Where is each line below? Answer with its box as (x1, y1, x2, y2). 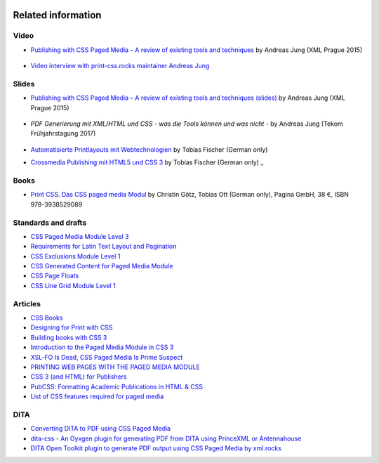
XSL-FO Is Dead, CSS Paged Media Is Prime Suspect (30, 353, 183, 361)
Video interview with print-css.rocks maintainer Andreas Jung (30, 62, 210, 70)
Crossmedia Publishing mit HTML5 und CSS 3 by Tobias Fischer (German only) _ (30, 158, 264, 167)
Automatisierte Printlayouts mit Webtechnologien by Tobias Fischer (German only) (30, 145, 268, 154)
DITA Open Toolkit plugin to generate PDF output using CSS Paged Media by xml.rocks (30, 444, 282, 452)
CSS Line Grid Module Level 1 (30, 281, 116, 289)
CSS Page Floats (30, 271, 79, 280)
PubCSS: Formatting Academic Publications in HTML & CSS (30, 382, 204, 391)
